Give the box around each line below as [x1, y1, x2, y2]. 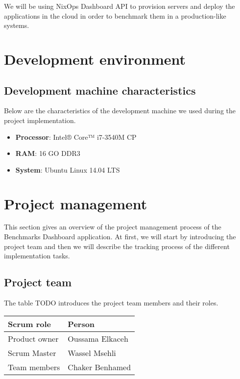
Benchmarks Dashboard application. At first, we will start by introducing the [4, 231, 236, 242]
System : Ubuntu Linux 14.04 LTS [15, 164, 120, 175]
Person [68, 318, 95, 329]
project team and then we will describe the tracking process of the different [4, 241, 230, 251]
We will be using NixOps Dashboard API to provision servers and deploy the [4, 1, 235, 11]
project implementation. [4, 115, 76, 125]
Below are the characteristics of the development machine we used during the [4, 105, 236, 116]
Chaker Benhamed [68, 361, 131, 373]
